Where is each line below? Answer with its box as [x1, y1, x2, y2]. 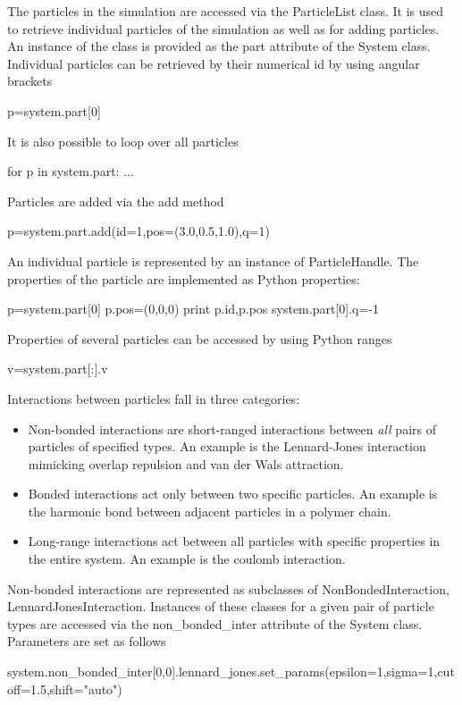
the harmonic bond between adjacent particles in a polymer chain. [28, 501, 391, 520]
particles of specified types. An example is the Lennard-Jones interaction [28, 437, 426, 456]
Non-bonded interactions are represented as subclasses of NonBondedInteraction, [7, 579, 449, 598]
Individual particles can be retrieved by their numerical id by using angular [7, 54, 420, 72]
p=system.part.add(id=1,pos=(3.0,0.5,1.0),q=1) [7, 222, 270, 240]
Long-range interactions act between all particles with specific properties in [28, 532, 441, 550]
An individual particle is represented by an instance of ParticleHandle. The [7, 251, 419, 270]
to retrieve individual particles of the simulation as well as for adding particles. [7, 19, 440, 38]
